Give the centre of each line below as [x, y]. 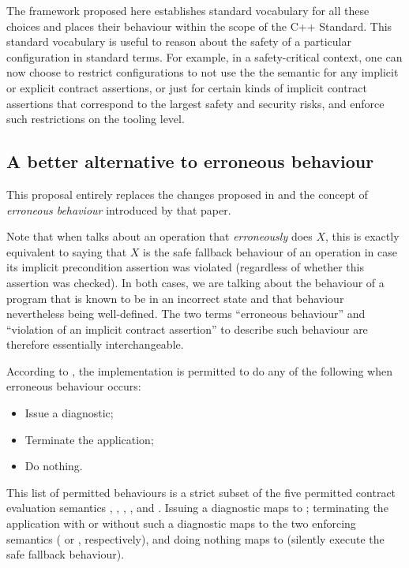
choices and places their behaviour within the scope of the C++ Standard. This [199, 26]
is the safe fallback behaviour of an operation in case [270, 251]
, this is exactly [362, 236]
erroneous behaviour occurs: [74, 386]
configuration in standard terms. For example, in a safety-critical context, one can [204, 56]
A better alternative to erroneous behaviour [190, 161]
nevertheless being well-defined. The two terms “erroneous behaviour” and [186, 314]
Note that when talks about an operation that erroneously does [159, 236]
